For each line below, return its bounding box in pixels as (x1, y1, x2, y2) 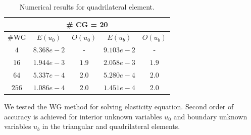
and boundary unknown (173, 111, 247, 121)
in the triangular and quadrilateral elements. (42, 121, 180, 131)
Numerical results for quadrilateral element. (19, 2, 155, 12)
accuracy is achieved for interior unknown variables (4, 111, 162, 121)
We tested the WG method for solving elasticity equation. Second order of (4, 101, 234, 111)
